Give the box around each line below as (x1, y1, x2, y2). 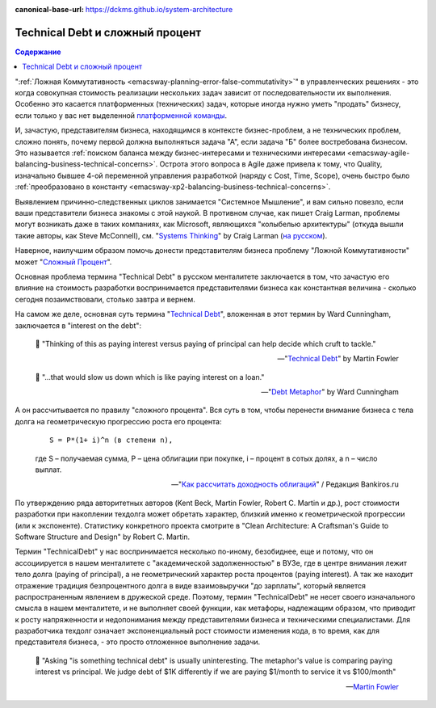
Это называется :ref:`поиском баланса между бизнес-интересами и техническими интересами (15, 148, 346, 158)
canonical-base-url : (15, 5, 85, 14)
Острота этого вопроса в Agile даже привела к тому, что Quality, (159, 159, 383, 169)
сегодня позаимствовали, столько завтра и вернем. (15, 294, 195, 304)
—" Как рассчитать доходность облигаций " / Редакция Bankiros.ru (170, 479, 399, 489)
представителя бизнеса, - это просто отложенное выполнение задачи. (15, 637, 261, 647)
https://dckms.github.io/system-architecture (85, 5, 233, 14)
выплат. (35, 465, 62, 474)
